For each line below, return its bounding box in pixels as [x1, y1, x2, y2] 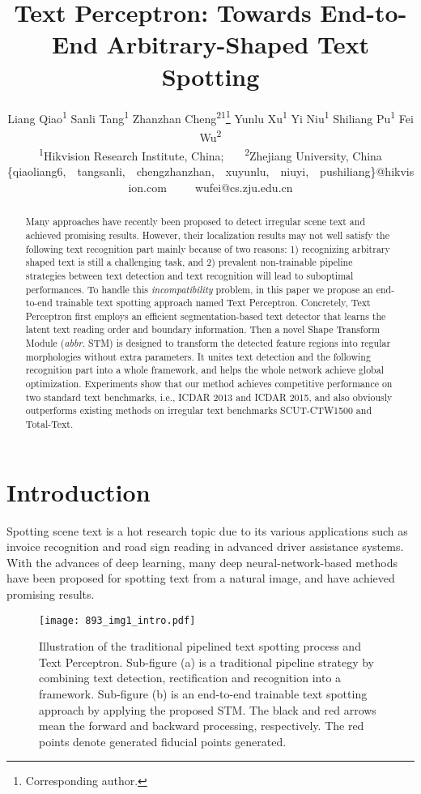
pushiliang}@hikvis [320, 163, 415, 180]
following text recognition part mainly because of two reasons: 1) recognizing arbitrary [25, 241, 390, 255]
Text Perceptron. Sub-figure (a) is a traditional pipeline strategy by [39, 653, 374, 670]
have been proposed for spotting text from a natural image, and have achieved [6, 570, 395, 587]
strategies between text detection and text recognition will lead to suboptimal [25, 268, 354, 282]
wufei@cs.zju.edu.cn [194, 178, 293, 195]
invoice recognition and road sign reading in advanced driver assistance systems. [6, 538, 404, 555]
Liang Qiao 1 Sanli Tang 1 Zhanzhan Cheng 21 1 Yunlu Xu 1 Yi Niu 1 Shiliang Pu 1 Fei [7, 107, 414, 126]
